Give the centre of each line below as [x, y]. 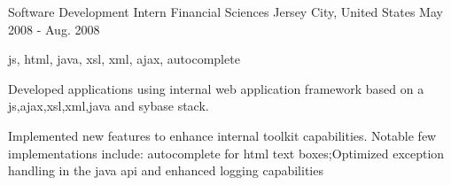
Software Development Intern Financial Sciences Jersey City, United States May [225, 12]
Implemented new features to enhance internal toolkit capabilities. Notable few [222, 135]
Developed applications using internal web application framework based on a [216, 88]
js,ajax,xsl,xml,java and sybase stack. [109, 106]
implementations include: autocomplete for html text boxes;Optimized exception [226, 153]
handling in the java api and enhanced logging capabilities [166, 170]
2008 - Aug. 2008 [54, 29]
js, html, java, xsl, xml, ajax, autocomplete [124, 59]
